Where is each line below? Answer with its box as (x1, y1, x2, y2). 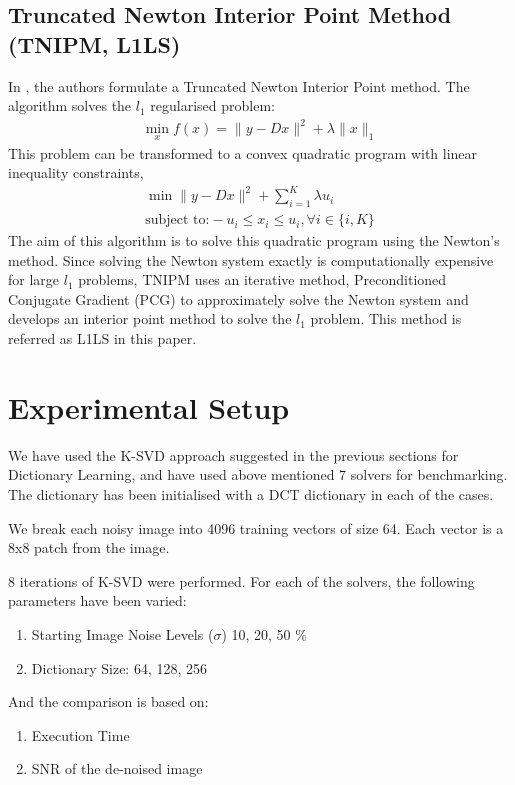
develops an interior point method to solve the (8, 308, 292, 329)
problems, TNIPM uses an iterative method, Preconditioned (78, 269, 447, 290)
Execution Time (31, 724, 130, 745)
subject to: (145, 213, 210, 228)
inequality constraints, (8, 162, 144, 183)
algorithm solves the (8, 95, 132, 116)
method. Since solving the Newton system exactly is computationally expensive (8, 249, 494, 270)
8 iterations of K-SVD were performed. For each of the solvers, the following (8, 570, 475, 591)
